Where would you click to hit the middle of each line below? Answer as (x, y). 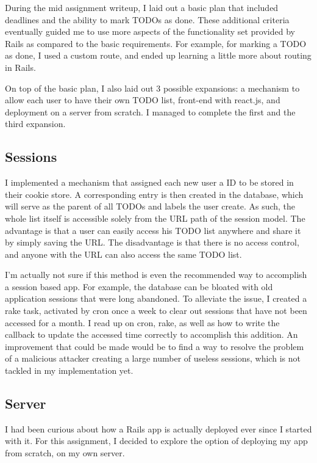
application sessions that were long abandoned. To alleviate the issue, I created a (156, 298)
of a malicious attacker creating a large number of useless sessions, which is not (153, 358)
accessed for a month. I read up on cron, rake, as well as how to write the (142, 322)
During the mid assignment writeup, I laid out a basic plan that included (142, 7)
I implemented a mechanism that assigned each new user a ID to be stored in (149, 182)
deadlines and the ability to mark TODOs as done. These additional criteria (147, 19)
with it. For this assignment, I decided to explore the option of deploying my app (156, 441)
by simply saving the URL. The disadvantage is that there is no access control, (152, 242)
